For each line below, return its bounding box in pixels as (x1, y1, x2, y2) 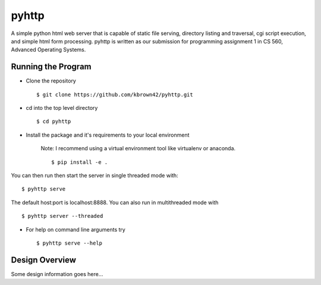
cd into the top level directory (26, 104, 98, 112)
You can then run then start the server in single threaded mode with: (11, 172, 178, 179)
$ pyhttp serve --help (36, 239, 103, 246)
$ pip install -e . (51, 159, 108, 166)
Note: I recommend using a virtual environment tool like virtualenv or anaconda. (40, 145, 236, 152)
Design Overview (11, 255, 77, 265)
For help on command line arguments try (26, 226, 126, 233)
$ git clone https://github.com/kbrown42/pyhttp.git (36, 91, 193, 98)
